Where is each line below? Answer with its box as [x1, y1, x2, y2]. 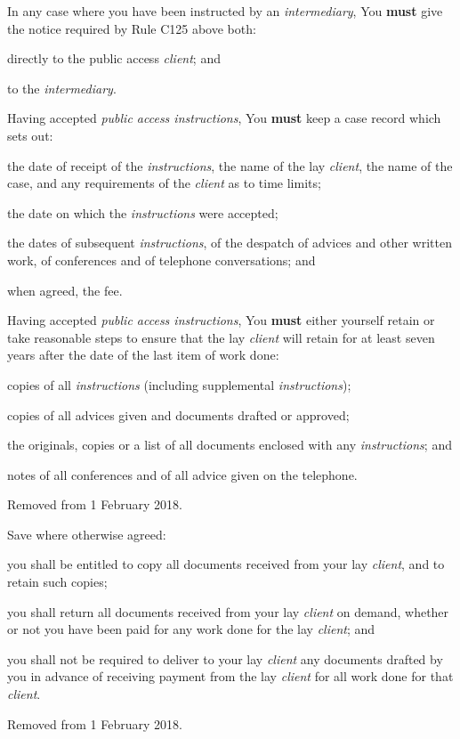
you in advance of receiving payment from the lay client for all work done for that [7, 667, 454, 686]
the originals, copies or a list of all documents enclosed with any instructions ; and [7, 435, 452, 454]
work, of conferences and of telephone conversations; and [7, 250, 316, 269]
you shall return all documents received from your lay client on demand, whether [7, 602, 449, 621]
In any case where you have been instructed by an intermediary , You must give [7, 2, 443, 20]
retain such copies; [7, 573, 108, 591]
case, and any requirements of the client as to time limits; [7, 174, 321, 192]
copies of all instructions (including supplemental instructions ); [7, 375, 351, 394]
